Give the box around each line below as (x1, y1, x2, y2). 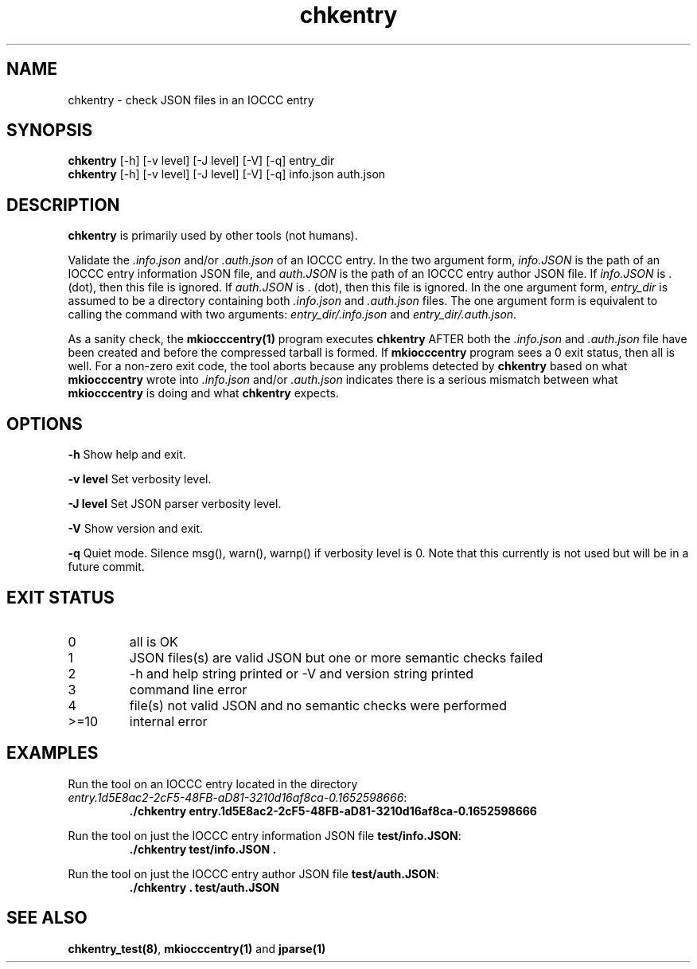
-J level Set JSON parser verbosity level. (68, 497, 282, 511)
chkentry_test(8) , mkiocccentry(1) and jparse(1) (68, 941, 326, 955)
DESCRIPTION (6, 194, 120, 215)
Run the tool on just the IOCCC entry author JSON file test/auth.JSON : (68, 866, 439, 881)
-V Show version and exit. (68, 522, 204, 536)
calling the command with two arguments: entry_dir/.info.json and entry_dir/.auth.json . (68, 307, 517, 322)
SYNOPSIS (6, 120, 93, 141)
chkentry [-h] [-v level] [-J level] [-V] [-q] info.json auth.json (68, 167, 386, 182)
